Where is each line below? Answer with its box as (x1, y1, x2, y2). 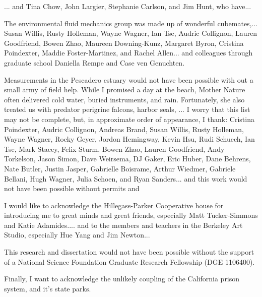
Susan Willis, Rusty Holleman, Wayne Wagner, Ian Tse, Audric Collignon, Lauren (4, 28, 257, 38)
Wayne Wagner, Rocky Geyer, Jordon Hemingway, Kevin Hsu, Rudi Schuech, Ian (4, 134, 255, 144)
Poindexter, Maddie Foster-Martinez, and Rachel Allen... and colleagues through (4, 47, 253, 58)
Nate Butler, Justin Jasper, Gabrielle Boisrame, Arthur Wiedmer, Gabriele (4, 163, 236, 173)
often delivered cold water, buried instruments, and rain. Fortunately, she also (4, 94, 245, 104)
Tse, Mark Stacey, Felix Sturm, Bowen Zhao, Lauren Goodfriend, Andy (4, 143, 225, 154)
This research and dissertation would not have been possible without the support (4, 247, 254, 257)
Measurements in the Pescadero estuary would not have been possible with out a (4, 74, 253, 85)
